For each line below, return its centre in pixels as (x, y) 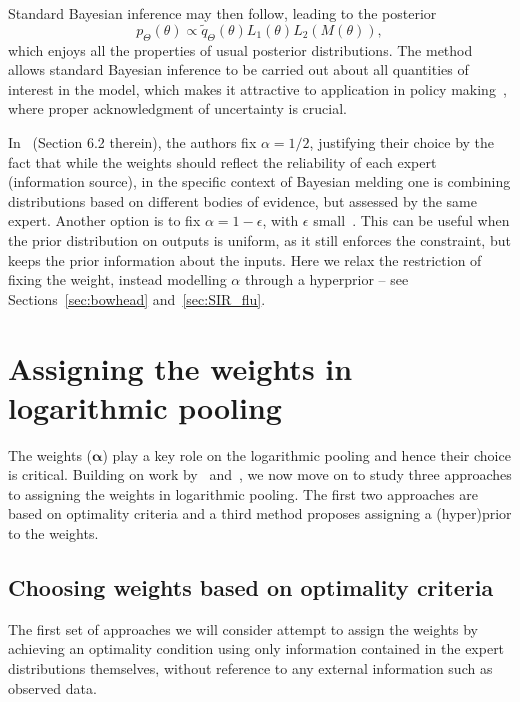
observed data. (52, 687)
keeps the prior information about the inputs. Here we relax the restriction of (245, 259)
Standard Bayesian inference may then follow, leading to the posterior (222, 13)
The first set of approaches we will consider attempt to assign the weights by (243, 628)
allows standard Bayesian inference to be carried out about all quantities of (238, 69)
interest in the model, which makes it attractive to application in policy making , (257, 88)
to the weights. (53, 533)
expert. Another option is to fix (104, 220)
